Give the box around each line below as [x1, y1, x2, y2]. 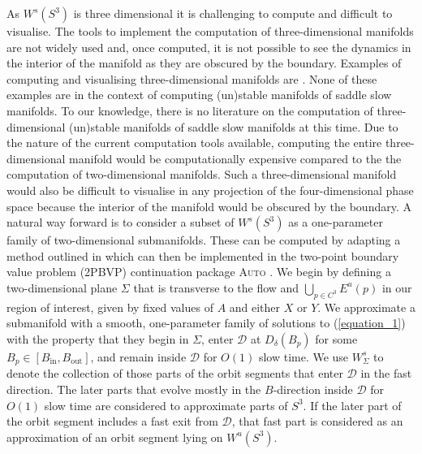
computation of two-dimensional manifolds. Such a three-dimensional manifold [6, 166, 397, 183]
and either [229, 298, 281, 315]
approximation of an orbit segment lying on [6, 428, 223, 445]
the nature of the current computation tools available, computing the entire [6, 134, 382, 151]
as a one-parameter [288, 214, 383, 231]
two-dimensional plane [6, 279, 118, 296]
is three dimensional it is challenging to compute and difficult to [73, 5, 393, 21]
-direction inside [273, 380, 353, 397]
